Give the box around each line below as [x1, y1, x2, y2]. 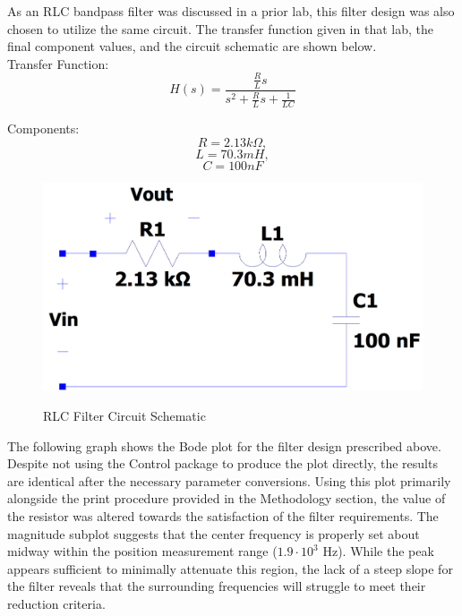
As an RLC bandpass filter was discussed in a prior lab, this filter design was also [7, 2, 455, 20]
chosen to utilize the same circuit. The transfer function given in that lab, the [7, 19, 433, 38]
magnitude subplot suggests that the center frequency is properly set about [7, 524, 420, 543]
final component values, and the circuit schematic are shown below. [7, 37, 377, 56]
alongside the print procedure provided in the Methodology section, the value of [7, 489, 446, 508]
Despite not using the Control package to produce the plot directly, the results [7, 454, 438, 473]
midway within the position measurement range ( [7, 542, 278, 560]
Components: [7, 118, 80, 137]
